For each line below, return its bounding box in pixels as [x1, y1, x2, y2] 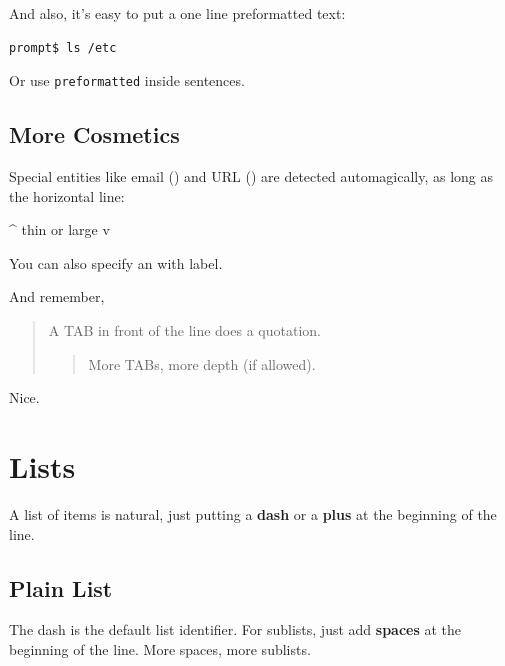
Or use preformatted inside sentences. [9, 70, 245, 91]
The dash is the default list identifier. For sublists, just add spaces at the [9, 619, 462, 640]
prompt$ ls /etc [9, 40, 117, 55]
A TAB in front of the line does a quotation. [48, 320, 321, 341]
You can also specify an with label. [9, 252, 223, 273]
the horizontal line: [9, 185, 125, 206]
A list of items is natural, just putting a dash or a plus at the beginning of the [9, 503, 497, 524]
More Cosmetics [9, 119, 180, 150]
